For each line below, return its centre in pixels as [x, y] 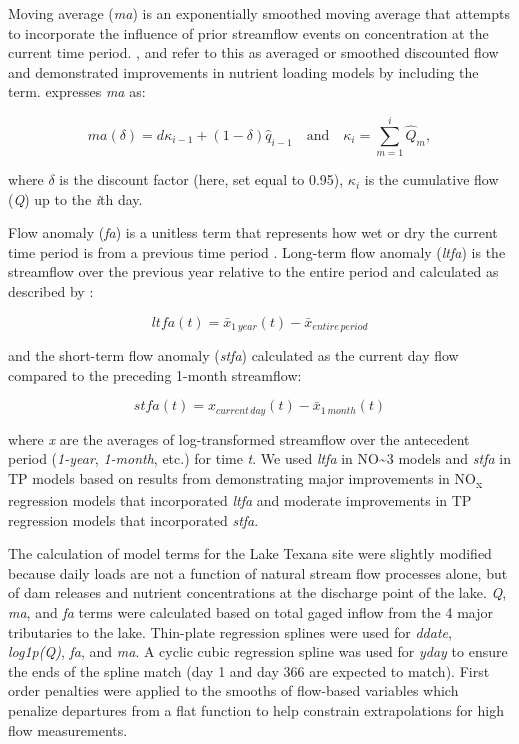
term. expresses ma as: [77, 91]
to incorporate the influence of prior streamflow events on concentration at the [248, 32]
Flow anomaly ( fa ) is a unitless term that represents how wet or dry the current [253, 232]
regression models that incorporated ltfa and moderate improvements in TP [240, 500]
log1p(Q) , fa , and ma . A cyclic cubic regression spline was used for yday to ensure [258, 651]
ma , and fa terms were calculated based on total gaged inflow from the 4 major [250, 612]
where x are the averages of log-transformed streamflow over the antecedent [239, 438]
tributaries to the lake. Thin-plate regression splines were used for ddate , [230, 631]
